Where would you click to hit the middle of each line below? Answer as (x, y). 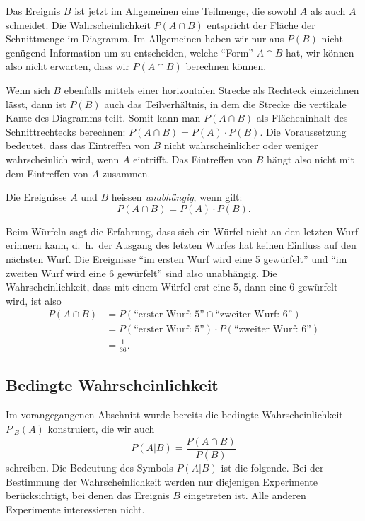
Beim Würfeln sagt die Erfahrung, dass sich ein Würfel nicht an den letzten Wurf (182, 231)
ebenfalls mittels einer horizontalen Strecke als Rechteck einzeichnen (212, 89)
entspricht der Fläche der (261, 24)
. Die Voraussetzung (303, 131)
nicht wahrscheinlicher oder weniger (241, 145)
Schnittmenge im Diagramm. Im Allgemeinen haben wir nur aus (145, 39)
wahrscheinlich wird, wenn (63, 159)
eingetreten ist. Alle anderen (245, 495)
